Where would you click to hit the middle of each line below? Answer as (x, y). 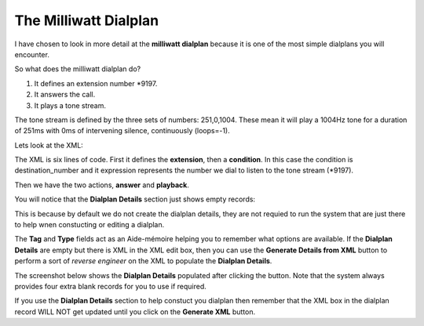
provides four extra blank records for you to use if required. (111, 286)
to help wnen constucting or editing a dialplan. (90, 225)
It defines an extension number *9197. (96, 83)
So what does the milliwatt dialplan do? (78, 69)
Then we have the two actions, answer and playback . (102, 185)
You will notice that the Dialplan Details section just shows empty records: (135, 199)
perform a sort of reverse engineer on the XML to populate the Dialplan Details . (143, 261)
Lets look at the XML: (49, 145)
